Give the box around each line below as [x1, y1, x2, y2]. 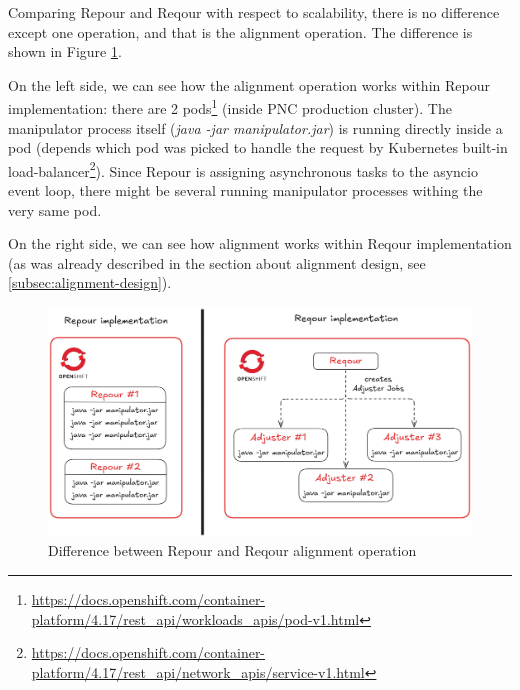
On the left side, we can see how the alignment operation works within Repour [8, 74, 490, 95]
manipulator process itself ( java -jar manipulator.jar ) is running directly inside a [8, 117, 503, 138]
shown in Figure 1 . [8, 41, 122, 62]
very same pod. [8, 199, 102, 220]
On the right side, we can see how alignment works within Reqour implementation [8, 233, 512, 254]
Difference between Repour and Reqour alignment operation [48, 540, 417, 561]
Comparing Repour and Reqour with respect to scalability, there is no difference [8, 2, 500, 22]
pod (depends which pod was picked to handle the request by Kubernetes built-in [8, 137, 508, 158]
